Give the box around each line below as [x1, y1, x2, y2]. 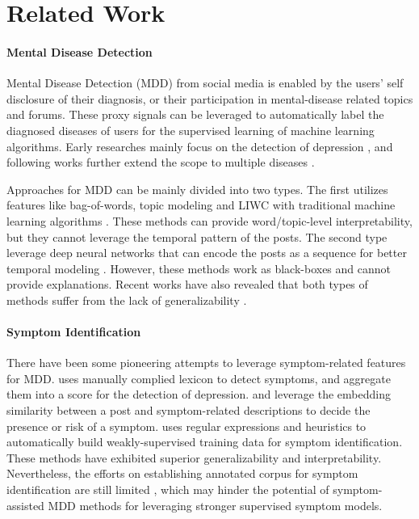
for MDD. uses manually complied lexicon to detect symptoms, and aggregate [6, 369, 391, 386]
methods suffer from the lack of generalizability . [6, 291, 247, 308]
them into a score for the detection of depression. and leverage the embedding [6, 386, 391, 403]
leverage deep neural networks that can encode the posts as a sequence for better [6, 244, 407, 261]
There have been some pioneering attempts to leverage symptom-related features [6, 354, 406, 371]
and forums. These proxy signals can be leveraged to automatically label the [6, 106, 384, 123]
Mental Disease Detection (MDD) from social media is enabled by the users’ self [6, 74, 404, 91]
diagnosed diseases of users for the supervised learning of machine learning [6, 121, 375, 138]
